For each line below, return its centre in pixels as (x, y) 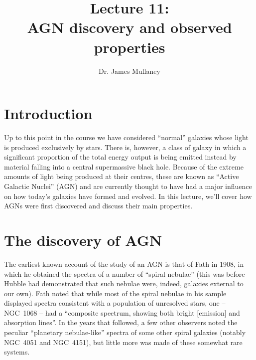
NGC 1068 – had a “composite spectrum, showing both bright (99, 312)
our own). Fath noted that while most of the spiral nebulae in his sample (115, 293)
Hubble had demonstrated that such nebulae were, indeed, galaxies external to (124, 283)
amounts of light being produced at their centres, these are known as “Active (122, 176)
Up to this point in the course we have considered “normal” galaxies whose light (126, 137)
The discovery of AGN (83, 240)
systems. (17, 352)
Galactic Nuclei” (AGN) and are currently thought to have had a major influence (128, 186)
